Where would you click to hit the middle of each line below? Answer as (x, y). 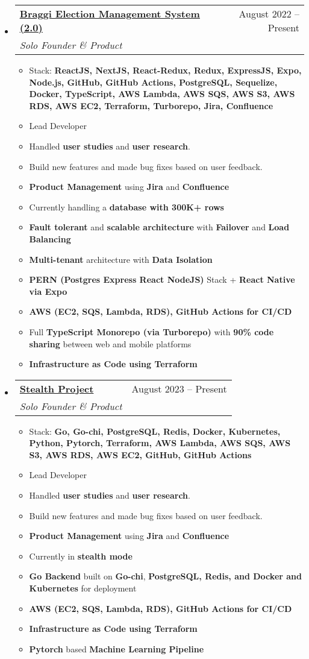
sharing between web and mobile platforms (110, 343)
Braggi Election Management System (110, 14)
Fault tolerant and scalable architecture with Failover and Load (159, 227)
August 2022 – (269, 14)
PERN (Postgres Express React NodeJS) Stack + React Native (162, 279)
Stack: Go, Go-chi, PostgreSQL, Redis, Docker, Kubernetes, (155, 431)
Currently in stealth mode (81, 556)
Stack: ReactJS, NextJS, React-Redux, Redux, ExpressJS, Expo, (165, 70)
